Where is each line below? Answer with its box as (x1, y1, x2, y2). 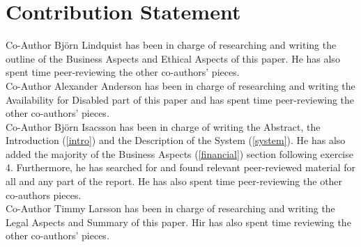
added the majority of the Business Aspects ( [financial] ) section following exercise (6, 146, 353, 161)
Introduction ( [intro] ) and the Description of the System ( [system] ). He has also (6, 133, 346, 148)
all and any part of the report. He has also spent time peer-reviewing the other (6, 174, 343, 189)
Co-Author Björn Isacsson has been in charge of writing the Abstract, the (6, 119, 321, 134)
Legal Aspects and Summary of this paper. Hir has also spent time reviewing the (6, 214, 351, 229)
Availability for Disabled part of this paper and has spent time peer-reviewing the (6, 92, 355, 106)
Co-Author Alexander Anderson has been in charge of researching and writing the (6, 78, 355, 93)
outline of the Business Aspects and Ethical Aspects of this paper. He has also (6, 51, 340, 65)
